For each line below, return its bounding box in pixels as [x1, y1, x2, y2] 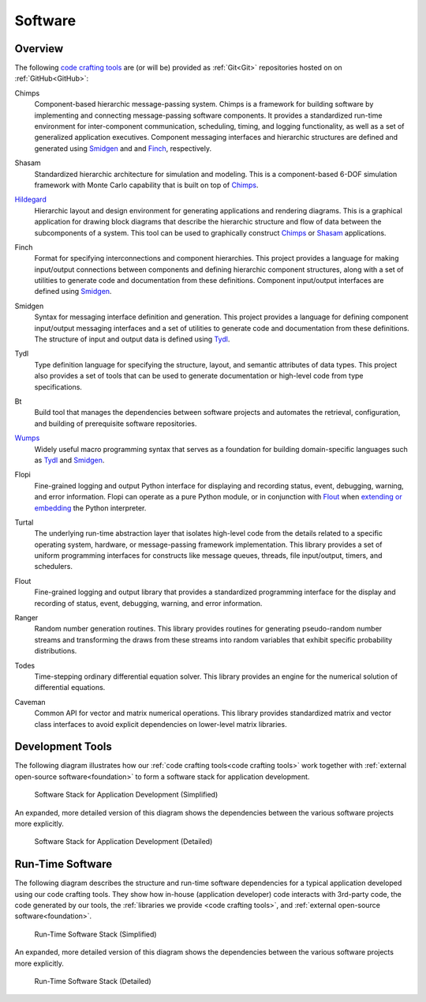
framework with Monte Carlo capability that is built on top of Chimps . [34, 180, 259, 190]
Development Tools [14, 740, 112, 754]
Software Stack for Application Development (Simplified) [34, 790, 219, 800]
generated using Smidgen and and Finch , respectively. [34, 143, 212, 153]
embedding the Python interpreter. [34, 503, 147, 513]
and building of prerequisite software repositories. [34, 419, 197, 428]
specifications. [34, 382, 83, 391]
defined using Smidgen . [34, 287, 112, 296]
